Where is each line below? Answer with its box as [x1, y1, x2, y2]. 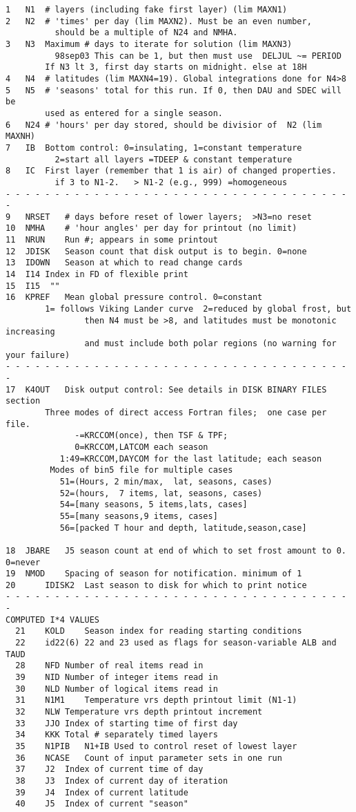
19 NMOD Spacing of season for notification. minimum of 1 [6, 569, 302, 579]
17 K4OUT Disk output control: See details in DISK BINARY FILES [6, 384, 327, 395]
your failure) [6, 350, 70, 360]
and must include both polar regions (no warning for [84, 339, 337, 349]
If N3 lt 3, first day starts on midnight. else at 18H [45, 62, 307, 73]
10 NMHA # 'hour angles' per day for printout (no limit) [6, 223, 297, 234]
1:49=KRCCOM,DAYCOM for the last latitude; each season [59, 453, 322, 464]
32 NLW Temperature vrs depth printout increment [15, 707, 263, 717]
